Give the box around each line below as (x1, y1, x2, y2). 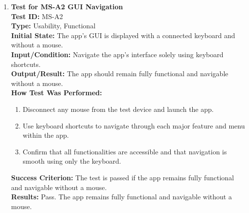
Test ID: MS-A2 (11, 11, 63, 21)
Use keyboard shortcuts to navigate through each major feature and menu (23, 120, 245, 130)
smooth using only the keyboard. (23, 156, 121, 166)
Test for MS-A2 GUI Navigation (11, 1, 123, 11)
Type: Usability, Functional (11, 21, 96, 31)
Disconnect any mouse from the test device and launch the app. (23, 104, 214, 114)
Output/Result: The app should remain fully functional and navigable (11, 68, 228, 79)
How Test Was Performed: (11, 87, 102, 98)
